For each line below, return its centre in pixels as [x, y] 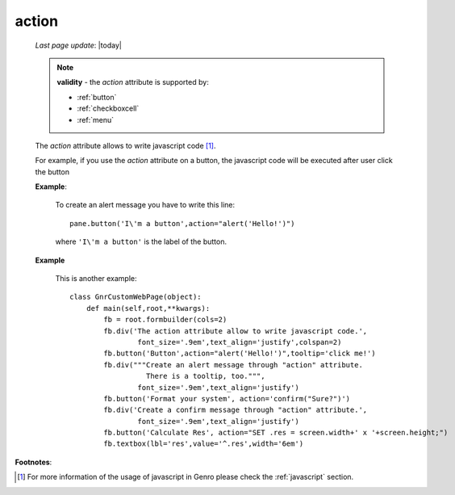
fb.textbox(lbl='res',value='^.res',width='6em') [204, 444]
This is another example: [96, 279]
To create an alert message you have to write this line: [145, 205]
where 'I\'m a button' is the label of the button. [141, 241]
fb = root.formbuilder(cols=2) [165, 320]
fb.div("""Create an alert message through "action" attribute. [233, 365]
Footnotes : [33, 462]
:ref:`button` [97, 97]
